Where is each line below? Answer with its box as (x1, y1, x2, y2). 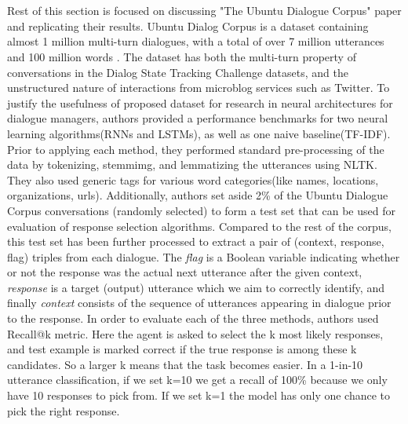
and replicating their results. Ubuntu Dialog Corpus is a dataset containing (7, 17, 369, 34)
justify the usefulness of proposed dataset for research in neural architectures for (7, 94, 393, 111)
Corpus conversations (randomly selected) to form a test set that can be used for (7, 202, 395, 218)
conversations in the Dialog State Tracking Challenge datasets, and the (7, 64, 348, 80)
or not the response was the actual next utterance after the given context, (7, 264, 362, 280)
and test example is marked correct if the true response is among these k (7, 341, 357, 357)
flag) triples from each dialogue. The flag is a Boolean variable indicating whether (7, 248, 400, 265)
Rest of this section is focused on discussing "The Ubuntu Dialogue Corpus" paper (7, 2, 402, 19)
